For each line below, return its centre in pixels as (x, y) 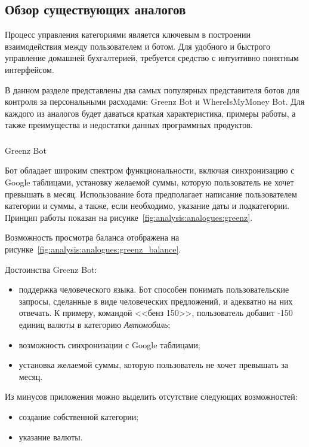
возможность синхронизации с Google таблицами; (109, 344)
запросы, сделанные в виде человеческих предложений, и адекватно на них (156, 301)
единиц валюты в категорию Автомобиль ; (95, 324)
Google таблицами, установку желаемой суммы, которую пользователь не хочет (149, 182)
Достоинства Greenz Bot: (51, 269)
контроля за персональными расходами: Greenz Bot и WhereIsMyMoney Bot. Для (155, 101)
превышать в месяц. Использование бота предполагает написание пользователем (151, 194)
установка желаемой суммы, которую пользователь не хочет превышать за (154, 365)
